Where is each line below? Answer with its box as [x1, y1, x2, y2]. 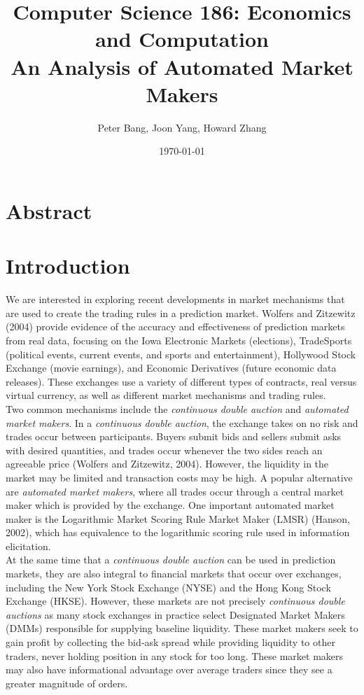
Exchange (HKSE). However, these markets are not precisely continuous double [6, 594, 345, 608]
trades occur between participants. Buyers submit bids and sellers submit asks [6, 429, 342, 444]
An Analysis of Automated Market [10, 52, 353, 80]
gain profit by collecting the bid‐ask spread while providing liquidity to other [6, 635, 335, 650]
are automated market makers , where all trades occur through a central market [6, 484, 344, 498]
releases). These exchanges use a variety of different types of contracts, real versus [6, 374, 357, 388]
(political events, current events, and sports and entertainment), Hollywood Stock [6, 346, 356, 361]
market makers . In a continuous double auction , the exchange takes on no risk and [6, 415, 358, 430]
